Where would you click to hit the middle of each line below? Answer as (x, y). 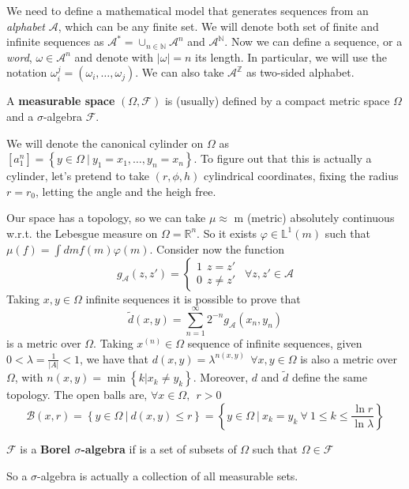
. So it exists (227, 233)
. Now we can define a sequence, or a (313, 41)
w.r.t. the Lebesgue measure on (82, 233)
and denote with (114, 56)
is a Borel (45, 448)
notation (27, 72)
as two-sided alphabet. (300, 72)
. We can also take (180, 72)
